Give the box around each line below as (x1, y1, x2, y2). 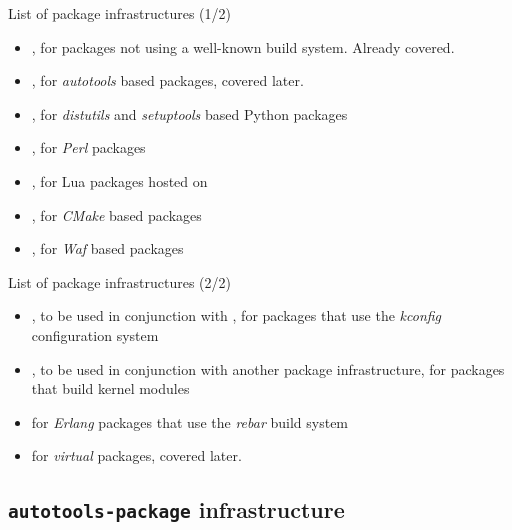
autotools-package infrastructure (8, 494, 345, 525)
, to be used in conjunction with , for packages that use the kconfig (31, 305, 442, 326)
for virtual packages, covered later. (31, 445, 242, 466)
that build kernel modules (31, 378, 190, 399)
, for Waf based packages (31, 238, 184, 259)
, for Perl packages (31, 137, 146, 158)
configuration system (31, 324, 159, 345)
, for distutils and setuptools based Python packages (31, 103, 348, 124)
